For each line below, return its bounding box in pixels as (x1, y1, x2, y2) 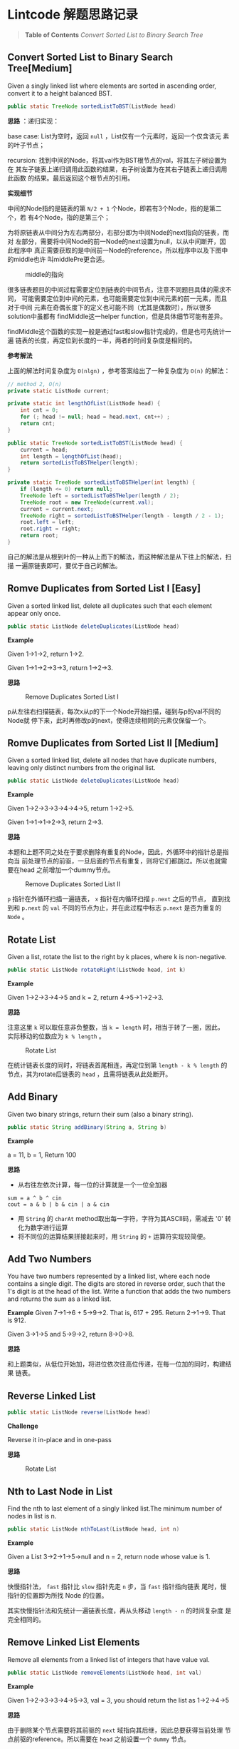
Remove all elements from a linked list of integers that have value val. (7, 1655, 210, 1663)
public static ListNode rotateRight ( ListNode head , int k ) (7, 966, 186, 974)
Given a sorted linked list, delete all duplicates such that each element (7, 601, 212, 610)
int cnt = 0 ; (20, 407, 59, 414)
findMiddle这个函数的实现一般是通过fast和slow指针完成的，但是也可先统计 (7, 327, 225, 335)
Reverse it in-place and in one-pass (7, 1436, 112, 1444)
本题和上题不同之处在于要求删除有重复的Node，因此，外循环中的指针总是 (7, 848, 223, 856)
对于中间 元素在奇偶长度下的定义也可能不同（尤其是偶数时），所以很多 (7, 303, 212, 311)
